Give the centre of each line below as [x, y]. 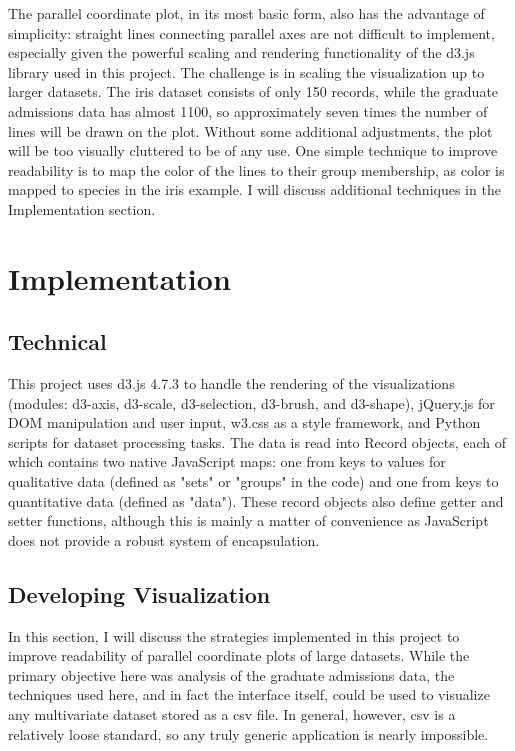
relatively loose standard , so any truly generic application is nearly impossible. [248, 733]
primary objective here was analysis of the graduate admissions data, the [231, 674]
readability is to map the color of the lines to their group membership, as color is [256, 169]
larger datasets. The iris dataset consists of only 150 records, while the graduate [253, 91]
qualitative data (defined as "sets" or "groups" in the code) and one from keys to [253, 481]
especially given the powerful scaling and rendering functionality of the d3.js [241, 52]
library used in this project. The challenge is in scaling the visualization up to [246, 71]
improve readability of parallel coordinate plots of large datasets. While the [239, 655]
